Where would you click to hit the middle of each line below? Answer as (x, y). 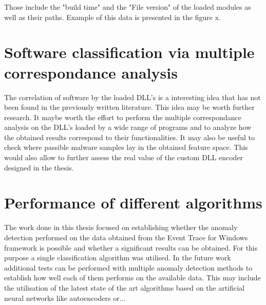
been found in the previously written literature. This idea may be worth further (129, 107)
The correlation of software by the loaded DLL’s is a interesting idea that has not (132, 97)
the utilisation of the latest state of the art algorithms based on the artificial (124, 287)
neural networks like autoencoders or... (65, 298)
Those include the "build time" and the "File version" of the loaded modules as (128, 7)
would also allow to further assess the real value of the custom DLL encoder (124, 157)
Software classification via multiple (129, 52)
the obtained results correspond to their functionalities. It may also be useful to (129, 137)
